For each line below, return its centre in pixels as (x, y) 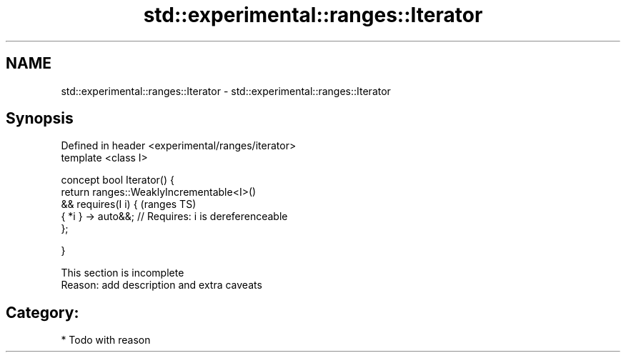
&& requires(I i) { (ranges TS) (129, 204)
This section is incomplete (123, 273)
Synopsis (40, 119)
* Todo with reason (106, 340)
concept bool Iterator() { (118, 180)
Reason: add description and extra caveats (162, 285)
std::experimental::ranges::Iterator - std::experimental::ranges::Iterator (226, 91)
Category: (43, 312)
